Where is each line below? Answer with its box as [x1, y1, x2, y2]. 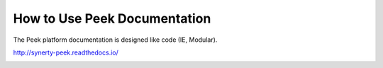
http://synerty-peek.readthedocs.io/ [13, 48, 118, 57]
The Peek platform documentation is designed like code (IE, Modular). [13, 35, 218, 44]
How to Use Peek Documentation [13, 11, 211, 26]
